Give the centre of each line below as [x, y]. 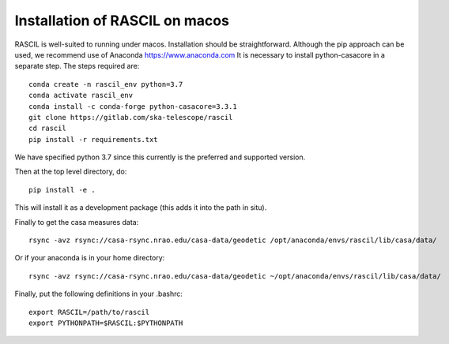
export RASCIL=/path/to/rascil [89, 312]
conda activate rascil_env [81, 95]
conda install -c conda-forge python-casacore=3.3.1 [133, 106]
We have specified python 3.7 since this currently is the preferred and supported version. [160, 157]
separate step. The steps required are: [77, 66]
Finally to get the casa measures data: [77, 222]
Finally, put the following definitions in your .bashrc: [99, 294]
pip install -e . [62, 190]
